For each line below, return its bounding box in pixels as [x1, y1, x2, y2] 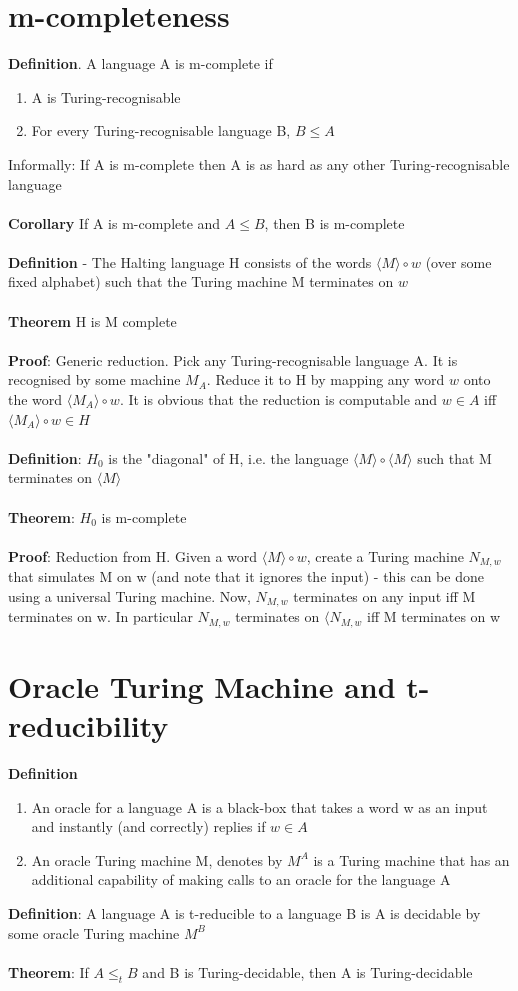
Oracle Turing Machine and [8, 665, 396, 706]
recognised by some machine [8, 369, 181, 390]
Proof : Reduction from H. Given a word [8, 545, 258, 566]
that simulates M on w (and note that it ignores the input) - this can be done [8, 566, 484, 587]
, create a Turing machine [306, 545, 464, 566]
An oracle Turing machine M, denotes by [31, 849, 283, 870]
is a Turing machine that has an [313, 849, 510, 870]
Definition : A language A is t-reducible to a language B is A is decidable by [8, 903, 481, 924]
